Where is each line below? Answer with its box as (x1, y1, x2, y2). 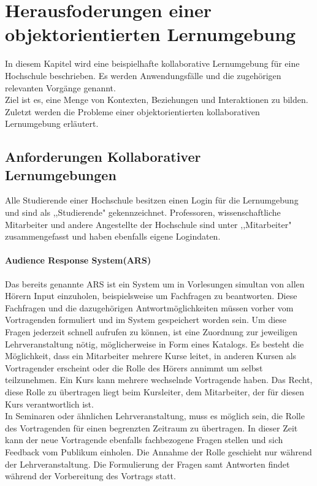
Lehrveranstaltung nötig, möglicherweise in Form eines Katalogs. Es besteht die (5, 337, 304, 350)
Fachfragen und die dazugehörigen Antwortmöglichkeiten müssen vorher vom (5, 301, 294, 314)
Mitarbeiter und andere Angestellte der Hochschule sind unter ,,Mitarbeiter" (5, 218, 292, 230)
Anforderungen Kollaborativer (5, 147, 201, 166)
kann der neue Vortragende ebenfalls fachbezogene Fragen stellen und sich (5, 433, 283, 446)
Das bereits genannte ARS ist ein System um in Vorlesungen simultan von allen (5, 277, 305, 290)
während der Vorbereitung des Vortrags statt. (5, 469, 176, 482)
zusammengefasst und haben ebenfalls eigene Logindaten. (5, 230, 221, 243)
